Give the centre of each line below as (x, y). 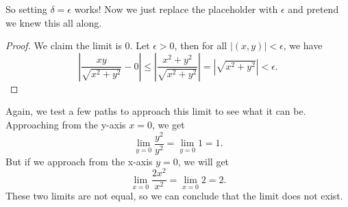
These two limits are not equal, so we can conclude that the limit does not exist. (174, 196)
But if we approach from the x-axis (79, 161)
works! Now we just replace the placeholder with (176, 9)
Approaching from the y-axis (66, 124)
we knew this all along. (54, 22)
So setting (26, 9)
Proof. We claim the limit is (64, 45)
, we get (168, 124)
